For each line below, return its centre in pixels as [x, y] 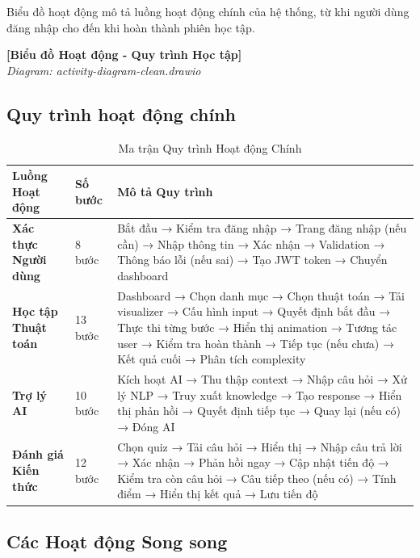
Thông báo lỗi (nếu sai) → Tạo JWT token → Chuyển [252, 260]
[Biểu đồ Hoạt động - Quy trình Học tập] [124, 55]
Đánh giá [38, 454]
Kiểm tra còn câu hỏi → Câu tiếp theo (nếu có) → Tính [257, 478]
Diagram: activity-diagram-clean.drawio [104, 70]
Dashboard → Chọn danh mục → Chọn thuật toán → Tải [261, 295]
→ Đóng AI [146, 426]
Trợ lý [29, 394]
